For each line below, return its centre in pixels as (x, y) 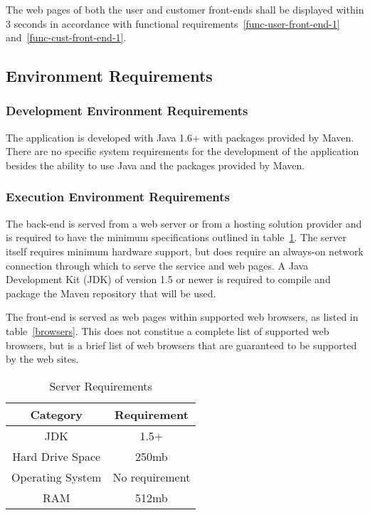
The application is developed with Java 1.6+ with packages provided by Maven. (180, 137)
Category (56, 414)
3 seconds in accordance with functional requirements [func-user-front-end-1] (173, 23)
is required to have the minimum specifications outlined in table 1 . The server (176, 237)
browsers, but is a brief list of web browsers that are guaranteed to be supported (181, 345)
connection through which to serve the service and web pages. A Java (157, 265)
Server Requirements (101, 386)
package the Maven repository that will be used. (111, 293)
